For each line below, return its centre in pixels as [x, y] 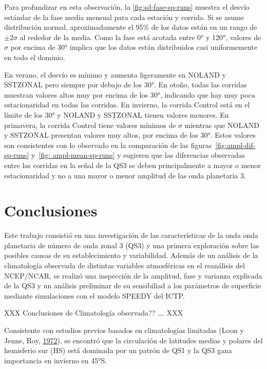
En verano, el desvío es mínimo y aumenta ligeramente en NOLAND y [115, 74]
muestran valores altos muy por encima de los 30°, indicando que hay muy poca [130, 94]
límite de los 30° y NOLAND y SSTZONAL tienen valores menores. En [117, 114]
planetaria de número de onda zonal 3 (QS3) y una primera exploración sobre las [132, 245]
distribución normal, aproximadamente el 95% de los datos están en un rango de [131, 27]
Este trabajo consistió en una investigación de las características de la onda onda [131, 235]
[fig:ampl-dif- [235, 145]
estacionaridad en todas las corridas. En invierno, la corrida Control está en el [127, 105]
